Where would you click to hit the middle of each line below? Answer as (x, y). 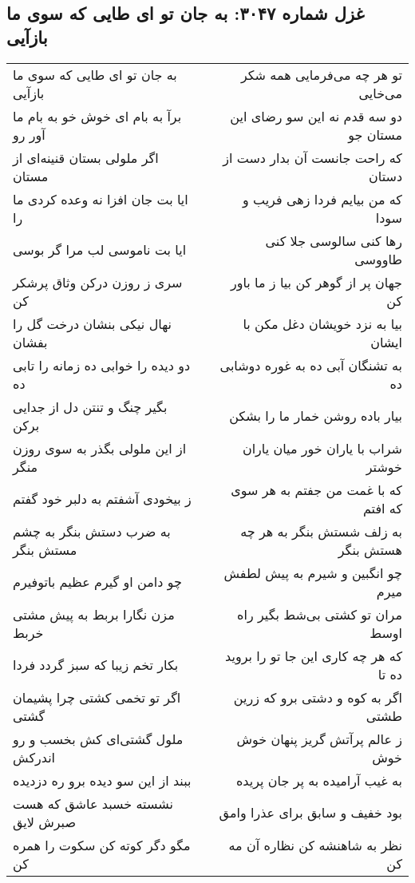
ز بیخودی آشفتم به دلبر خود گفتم (102, 499)
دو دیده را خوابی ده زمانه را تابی (102, 365)
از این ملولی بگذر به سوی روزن (100, 448)
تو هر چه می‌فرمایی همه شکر (321, 74)
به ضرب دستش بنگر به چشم (92, 531)
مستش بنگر (45, 549)
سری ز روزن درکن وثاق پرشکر (98, 282)
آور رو (29, 134)
